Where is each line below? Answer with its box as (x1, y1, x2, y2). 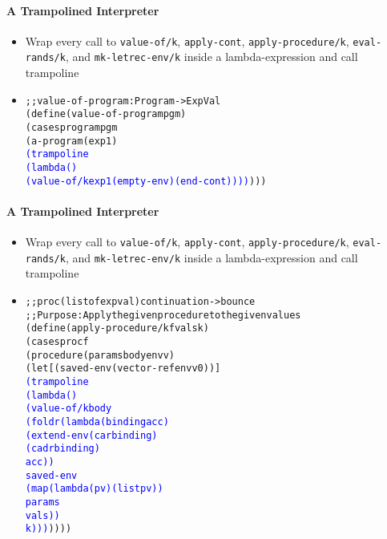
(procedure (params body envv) (25, 349, 175, 361)
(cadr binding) (25, 443, 100, 455)
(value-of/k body (25, 403, 112, 415)
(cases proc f (25, 335, 89, 347)
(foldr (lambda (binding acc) (25, 415, 169, 428)
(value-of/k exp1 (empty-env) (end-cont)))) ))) (25, 175, 267, 187)
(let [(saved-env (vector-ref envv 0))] (25, 363, 221, 375)
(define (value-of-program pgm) (25, 108, 187, 120)
